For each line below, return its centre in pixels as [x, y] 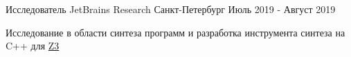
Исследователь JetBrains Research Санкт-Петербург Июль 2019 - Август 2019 [171, 9]
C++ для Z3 [33, 46]
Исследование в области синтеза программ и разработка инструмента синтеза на [175, 32]
